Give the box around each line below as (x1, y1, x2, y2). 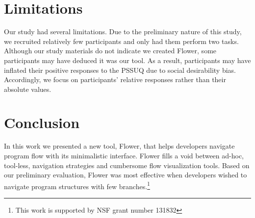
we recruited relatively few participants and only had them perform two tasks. (4, 36, 239, 46)
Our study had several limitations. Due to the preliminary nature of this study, (4, 26, 242, 37)
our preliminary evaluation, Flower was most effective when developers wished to (4, 170, 247, 180)
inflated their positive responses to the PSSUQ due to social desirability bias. (4, 65, 236, 75)
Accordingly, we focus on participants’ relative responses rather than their (4, 74, 226, 85)
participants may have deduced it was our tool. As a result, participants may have (4, 55, 251, 65)
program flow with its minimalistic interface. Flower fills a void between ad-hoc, (4, 151, 244, 160)
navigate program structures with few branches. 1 (4, 179, 150, 191)
